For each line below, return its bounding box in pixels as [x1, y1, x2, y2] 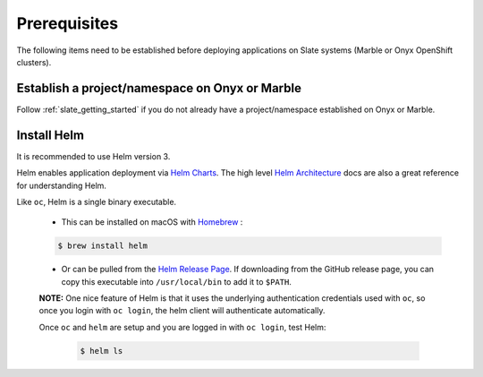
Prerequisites [16, 13, 119, 33]
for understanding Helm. [16, 180, 107, 191]
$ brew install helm [57, 241, 148, 251]
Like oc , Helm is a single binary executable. [16, 196, 177, 207]
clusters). [16, 56, 52, 67]
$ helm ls [80, 346, 123, 356]
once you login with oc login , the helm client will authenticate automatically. [38, 305, 326, 316]
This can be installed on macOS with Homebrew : [61, 217, 243, 227]
